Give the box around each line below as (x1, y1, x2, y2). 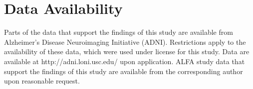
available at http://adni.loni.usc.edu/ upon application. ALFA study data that (4, 56, 245, 66)
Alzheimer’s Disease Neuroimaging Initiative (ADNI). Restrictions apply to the (4, 36, 246, 47)
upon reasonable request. (4, 76, 80, 86)
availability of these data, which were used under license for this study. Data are (4, 46, 250, 57)
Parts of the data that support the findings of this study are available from (4, 27, 233, 37)
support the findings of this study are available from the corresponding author (4, 66, 243, 76)
